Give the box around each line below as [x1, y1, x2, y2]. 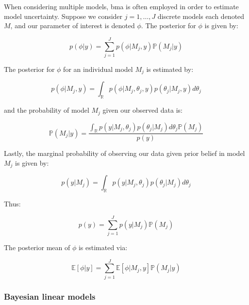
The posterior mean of [4, 242, 70, 252]
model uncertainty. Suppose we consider [4, 11, 123, 21]
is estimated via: [78, 242, 128, 252]
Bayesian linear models [4, 290, 96, 302]
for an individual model [63, 64, 133, 74]
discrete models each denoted [157, 11, 245, 21]
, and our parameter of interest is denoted [10, 20, 135, 31]
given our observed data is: [102, 105, 183, 115]
